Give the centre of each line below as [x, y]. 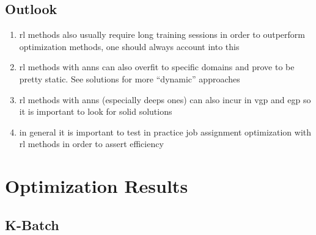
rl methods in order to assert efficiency [91, 144]
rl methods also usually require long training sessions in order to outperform [162, 34]
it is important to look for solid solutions [96, 111]
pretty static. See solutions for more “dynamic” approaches [130, 78]
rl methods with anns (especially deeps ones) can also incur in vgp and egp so [165, 99]
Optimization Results [97, 186]
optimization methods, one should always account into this [129, 46]
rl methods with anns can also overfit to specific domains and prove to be [157, 67]
